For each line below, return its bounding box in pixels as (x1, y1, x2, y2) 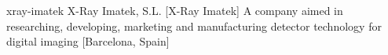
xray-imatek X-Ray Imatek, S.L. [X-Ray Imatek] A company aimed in (6, 2, 343, 18)
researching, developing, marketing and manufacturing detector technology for (6, 17, 382, 34)
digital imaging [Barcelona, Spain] (6, 33, 170, 49)
